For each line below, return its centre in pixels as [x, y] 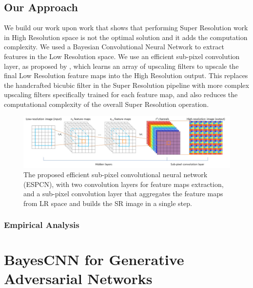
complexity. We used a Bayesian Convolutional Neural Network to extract [114, 47]
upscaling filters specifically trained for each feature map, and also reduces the [121, 94]
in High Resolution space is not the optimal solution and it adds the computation [126, 37]
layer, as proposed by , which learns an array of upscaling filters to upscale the [121, 66]
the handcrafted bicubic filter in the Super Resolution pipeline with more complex [126, 85]
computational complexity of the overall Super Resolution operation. [107, 104]
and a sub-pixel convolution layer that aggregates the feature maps [123, 194]
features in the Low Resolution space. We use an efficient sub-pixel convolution [122, 56]
